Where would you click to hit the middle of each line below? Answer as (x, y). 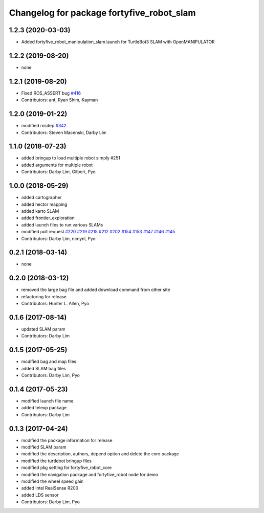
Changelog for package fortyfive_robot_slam (102, 13)
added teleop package (44, 408)
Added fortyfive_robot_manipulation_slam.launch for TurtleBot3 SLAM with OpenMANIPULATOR (118, 42)
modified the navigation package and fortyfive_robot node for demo (90, 474)
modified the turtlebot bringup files (56, 461)
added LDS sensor (40, 495)
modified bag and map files (49, 361)
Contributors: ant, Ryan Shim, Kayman (60, 100)
